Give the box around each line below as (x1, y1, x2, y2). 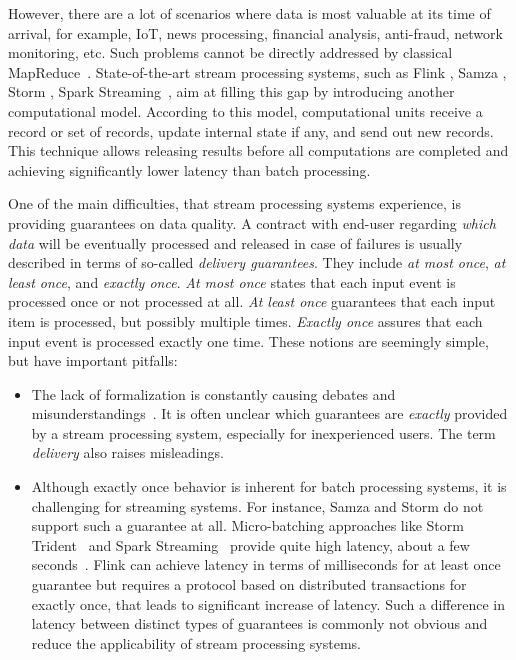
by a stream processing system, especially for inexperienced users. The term (31, 422, 496, 443)
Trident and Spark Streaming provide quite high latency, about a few (31, 534, 470, 555)
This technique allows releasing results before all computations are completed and (8, 140, 509, 161)
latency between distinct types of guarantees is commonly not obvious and (31, 613, 488, 634)
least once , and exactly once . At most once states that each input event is (8, 271, 456, 292)
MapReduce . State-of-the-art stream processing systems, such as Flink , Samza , (8, 61, 507, 82)
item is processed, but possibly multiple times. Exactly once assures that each (8, 310, 483, 331)
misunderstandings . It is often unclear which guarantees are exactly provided (31, 403, 508, 424)
